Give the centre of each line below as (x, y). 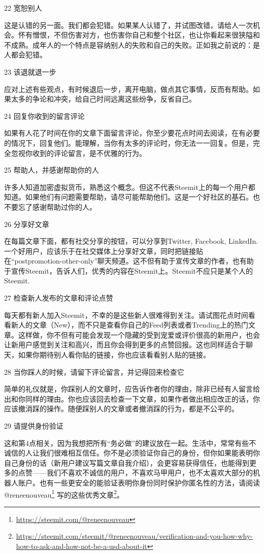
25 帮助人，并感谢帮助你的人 (52, 170)
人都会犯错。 (25, 55)
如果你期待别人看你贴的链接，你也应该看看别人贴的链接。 (114, 355)
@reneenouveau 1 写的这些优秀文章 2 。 (64, 494)
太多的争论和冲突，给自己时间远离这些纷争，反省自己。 (103, 99)
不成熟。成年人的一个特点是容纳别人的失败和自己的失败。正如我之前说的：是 (132, 44)
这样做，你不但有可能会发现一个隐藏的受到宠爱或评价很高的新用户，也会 (139, 334)
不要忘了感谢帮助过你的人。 (50, 206)
